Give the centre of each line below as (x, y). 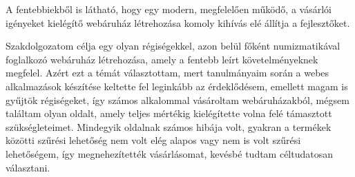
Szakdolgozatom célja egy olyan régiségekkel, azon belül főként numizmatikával (173, 46)
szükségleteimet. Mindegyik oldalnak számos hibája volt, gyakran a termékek (169, 126)
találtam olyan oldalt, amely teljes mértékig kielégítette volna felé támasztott (169, 113)
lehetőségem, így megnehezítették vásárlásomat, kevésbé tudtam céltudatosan (170, 153)
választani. (28, 167)
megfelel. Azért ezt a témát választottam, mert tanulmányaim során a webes (167, 73)
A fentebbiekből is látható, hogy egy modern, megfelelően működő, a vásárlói (169, 9)
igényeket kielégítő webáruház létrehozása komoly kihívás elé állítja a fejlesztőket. (178, 22)
